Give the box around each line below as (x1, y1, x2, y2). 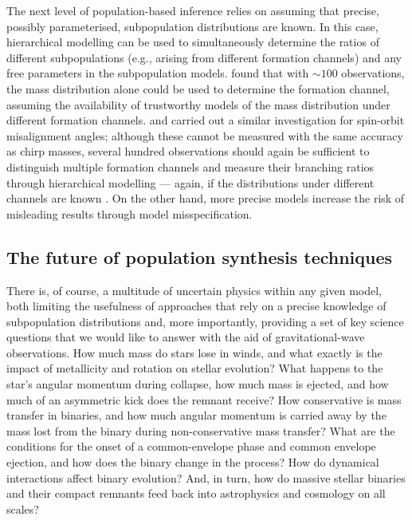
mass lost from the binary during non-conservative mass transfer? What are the (6, 422, 395, 439)
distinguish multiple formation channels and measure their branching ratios (6, 158, 375, 175)
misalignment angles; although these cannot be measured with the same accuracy (6, 127, 403, 144)
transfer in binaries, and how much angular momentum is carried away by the (6, 407, 386, 423)
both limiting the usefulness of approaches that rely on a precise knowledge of (6, 297, 386, 314)
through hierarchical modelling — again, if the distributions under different (6, 174, 375, 191)
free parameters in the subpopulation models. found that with (6, 65, 309, 81)
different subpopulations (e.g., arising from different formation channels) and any (6, 49, 402, 65)
